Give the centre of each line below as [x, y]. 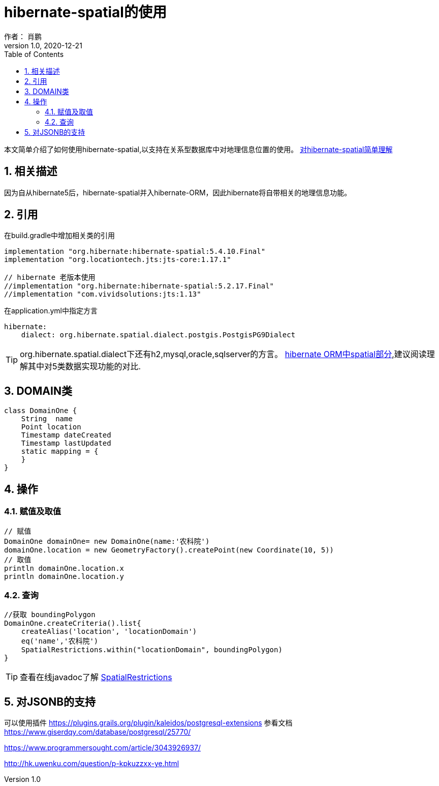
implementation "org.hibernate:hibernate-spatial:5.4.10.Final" [135, 252]
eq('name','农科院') [60, 641]
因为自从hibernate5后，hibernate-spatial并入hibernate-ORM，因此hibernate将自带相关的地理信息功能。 [178, 192]
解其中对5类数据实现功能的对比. [81, 367]
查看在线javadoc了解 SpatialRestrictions [96, 677]
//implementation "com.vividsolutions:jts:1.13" [103, 294]
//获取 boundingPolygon [50, 615]
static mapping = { [60, 452]
